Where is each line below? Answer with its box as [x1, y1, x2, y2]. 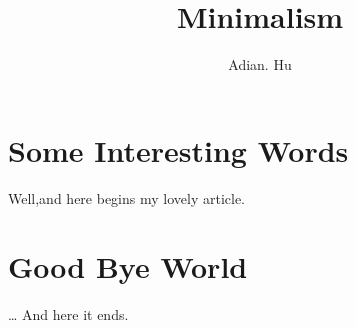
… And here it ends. [8, 304, 129, 325]
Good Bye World [8, 246, 248, 287]
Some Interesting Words [8, 129, 349, 170]
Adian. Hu [228, 54, 292, 75]
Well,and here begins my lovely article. [8, 187, 245, 208]
